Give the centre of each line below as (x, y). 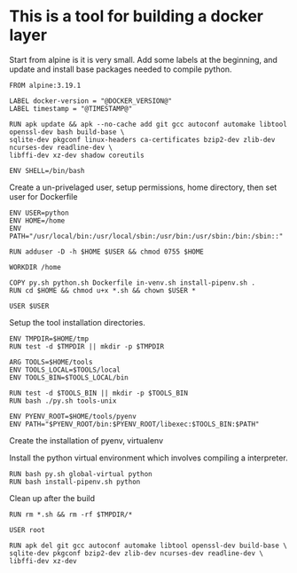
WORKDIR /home (35, 267)
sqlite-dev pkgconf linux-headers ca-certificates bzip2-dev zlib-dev (142, 139)
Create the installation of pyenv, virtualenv (86, 440)
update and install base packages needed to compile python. (121, 69)
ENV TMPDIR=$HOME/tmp (49, 339)
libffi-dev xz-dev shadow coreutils (77, 155)
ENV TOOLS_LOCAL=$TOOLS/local (65, 370)
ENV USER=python (39, 213)
